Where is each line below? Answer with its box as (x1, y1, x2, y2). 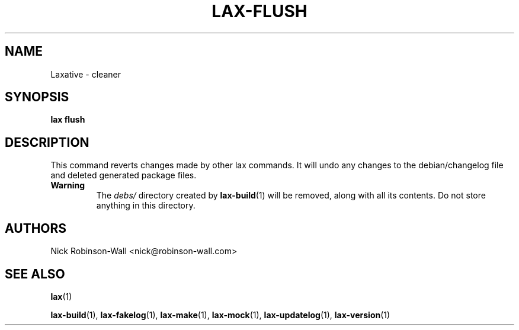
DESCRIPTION (5, 134, 89, 150)
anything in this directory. (96, 200, 196, 211)
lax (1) (50, 291, 72, 302)
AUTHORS (5, 220, 67, 236)
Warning (50, 180, 85, 191)
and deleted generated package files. (50, 170, 197, 181)
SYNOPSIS (5, 89, 69, 105)
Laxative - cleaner (50, 69, 121, 79)
